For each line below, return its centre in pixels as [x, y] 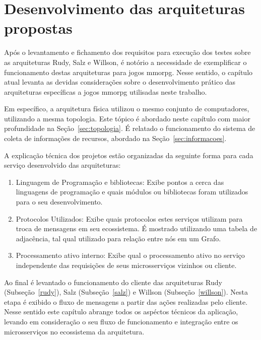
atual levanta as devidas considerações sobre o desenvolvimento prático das [120, 82]
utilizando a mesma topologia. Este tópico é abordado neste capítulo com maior [127, 118]
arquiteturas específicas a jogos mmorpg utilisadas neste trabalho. [106, 91]
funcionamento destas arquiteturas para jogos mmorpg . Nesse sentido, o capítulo [128, 72]
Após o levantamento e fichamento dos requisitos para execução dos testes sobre [127, 52]
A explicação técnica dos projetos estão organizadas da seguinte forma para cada [129, 155]
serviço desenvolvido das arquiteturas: [62, 165]
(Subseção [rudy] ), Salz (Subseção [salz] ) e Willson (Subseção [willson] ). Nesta [126, 292]
